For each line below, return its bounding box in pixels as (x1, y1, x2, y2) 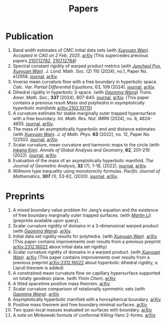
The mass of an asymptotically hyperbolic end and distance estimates (12, 126, 156, 132)
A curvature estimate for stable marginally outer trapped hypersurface (12, 110, 156, 116)
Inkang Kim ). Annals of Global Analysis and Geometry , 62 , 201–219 (12, 147, 150, 153)
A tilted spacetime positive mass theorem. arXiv (12, 280, 110, 286)
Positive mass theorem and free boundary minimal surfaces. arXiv (12, 301, 147, 307)
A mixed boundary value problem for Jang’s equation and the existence (12, 207, 159, 213)
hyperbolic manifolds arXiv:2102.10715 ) (12, 105, 93, 111)
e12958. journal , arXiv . (12, 73, 58, 79)
